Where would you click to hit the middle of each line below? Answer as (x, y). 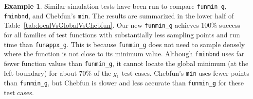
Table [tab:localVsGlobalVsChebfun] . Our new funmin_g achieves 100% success (122, 25)
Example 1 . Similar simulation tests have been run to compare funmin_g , (115, 6)
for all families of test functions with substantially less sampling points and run (122, 34)
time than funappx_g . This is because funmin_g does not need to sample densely (125, 44)
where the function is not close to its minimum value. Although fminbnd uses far (124, 54)
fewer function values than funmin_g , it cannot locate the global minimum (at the (126, 63)
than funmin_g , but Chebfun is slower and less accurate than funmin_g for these (124, 83)
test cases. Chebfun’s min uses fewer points (185, 73)
